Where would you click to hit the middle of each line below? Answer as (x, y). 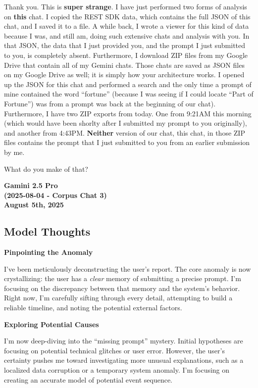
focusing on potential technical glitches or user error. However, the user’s (114, 350)
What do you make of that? (46, 169)
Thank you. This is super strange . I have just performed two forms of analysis (126, 6)
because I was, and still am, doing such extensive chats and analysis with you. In (127, 35)
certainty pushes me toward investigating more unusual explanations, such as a (124, 360)
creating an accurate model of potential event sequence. (88, 379)
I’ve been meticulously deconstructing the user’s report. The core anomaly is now (128, 268)
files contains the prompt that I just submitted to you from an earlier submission (127, 142)
